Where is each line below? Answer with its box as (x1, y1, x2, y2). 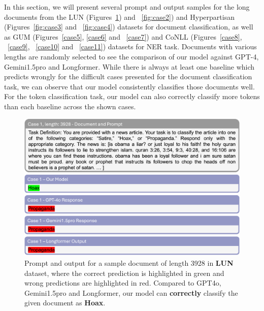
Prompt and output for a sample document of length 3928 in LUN (24, 257, 234, 268)
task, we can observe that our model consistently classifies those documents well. (4, 81, 255, 91)
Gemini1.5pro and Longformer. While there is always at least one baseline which (4, 61, 255, 72)
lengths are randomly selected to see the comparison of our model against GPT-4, (4, 51, 259, 61)
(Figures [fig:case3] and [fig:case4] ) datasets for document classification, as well (4, 21, 253, 32)
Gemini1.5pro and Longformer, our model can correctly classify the (24, 287, 238, 298)
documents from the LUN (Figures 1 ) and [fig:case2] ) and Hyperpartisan (4, 11, 235, 22)
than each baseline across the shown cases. (4, 101, 136, 111)
